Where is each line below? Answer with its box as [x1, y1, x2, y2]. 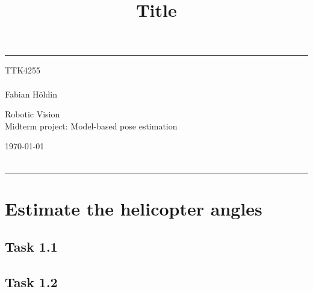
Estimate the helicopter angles [5, 196, 262, 220]
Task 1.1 [5, 237, 58, 256]
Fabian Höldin [5, 87, 57, 100]
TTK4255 [5, 64, 41, 76]
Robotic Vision [5, 108, 60, 120]
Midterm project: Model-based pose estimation [5, 119, 178, 132]
